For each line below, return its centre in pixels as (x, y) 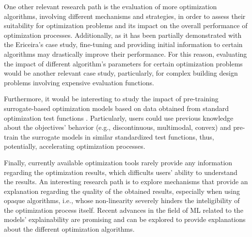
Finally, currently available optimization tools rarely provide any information (118, 162)
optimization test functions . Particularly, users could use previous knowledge (119, 118)
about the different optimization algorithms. (69, 229)
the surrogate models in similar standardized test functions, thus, (117, 136)
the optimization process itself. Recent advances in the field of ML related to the (124, 210)
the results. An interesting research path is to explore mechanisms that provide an (126, 182)
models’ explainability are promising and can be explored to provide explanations (125, 219)
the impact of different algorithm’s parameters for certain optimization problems (123, 63)
